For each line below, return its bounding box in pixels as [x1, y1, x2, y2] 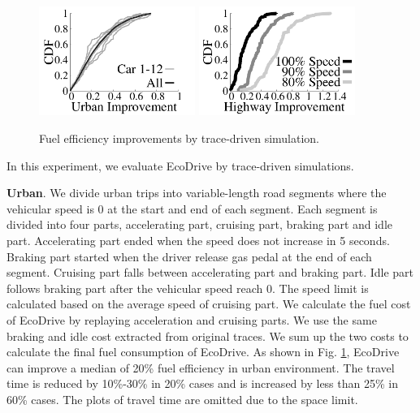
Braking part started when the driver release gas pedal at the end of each [6, 247, 372, 265]
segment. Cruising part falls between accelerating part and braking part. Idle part [6, 264, 414, 281]
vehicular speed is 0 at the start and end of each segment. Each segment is [6, 200, 378, 217]
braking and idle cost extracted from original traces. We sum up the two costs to [6, 327, 409, 344]
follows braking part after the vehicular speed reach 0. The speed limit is [6, 279, 369, 296]
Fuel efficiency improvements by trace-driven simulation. [39, 129, 320, 146]
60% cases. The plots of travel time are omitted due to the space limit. [6, 390, 358, 407]
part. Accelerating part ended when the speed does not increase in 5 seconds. [6, 231, 390, 248]
